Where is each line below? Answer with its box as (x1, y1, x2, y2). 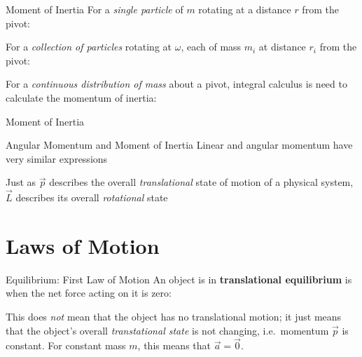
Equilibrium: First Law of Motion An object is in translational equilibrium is (6, 271, 352, 286)
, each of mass (181, 39, 242, 54)
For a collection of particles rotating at (6, 39, 172, 54)
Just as (6, 175, 36, 189)
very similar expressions (6, 151, 108, 166)
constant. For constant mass (6, 338, 126, 353)
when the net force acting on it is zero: (6, 285, 172, 300)
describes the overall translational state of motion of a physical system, (49, 175, 354, 189)
